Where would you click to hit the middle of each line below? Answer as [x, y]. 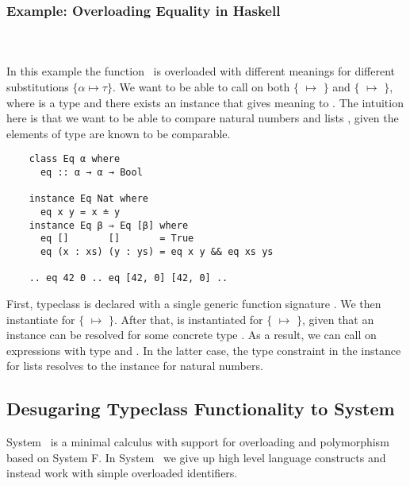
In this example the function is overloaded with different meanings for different [201, 71]
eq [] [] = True [117, 239]
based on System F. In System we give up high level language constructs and [196, 457]
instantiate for [41, 319]
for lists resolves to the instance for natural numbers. [135, 366]
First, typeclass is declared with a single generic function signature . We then [194, 303]
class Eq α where [75, 159]
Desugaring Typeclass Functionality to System [201, 409]
